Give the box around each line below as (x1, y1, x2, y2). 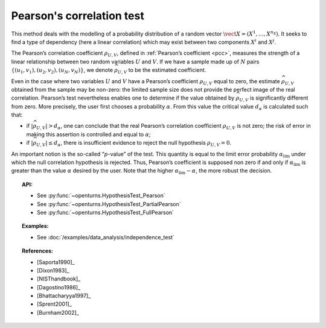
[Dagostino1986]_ (37, 283, 81, 291)
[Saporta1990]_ (37, 258, 75, 265)
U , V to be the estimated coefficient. (118, 66, 206, 75)
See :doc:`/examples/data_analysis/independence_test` (37, 233, 174, 241)
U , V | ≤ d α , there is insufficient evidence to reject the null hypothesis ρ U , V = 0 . (36, 139, 232, 148)
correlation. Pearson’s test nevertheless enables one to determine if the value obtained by (11, 94, 235, 102)
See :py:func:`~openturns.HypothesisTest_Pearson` (37, 192, 165, 199)
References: (22, 247, 54, 254)
